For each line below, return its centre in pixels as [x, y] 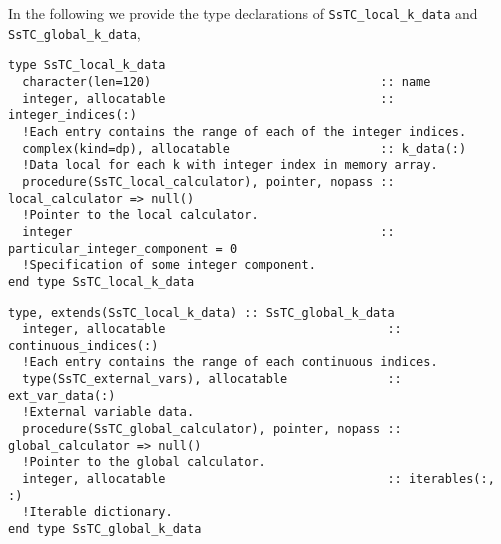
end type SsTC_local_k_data [101, 281]
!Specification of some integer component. [169, 265]
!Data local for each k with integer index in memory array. [230, 165]
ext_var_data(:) [62, 395]
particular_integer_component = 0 [123, 248]
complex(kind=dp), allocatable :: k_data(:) [244, 148]
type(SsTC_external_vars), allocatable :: [212, 379]
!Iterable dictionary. [97, 512]
